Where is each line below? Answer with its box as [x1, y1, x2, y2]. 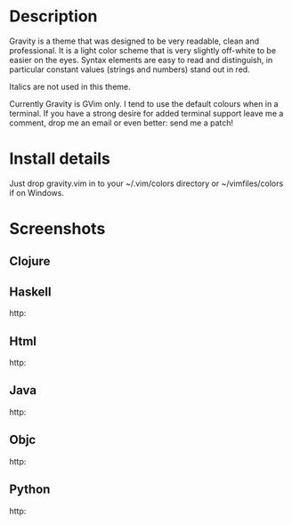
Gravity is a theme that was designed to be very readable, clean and [9, 36, 260, 46]
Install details [9, 149, 111, 169]
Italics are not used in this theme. [9, 81, 131, 92]
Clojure [9, 254, 51, 269]
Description [9, 6, 98, 27]
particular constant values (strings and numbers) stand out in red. [9, 64, 251, 75]
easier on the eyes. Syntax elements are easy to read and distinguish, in [9, 54, 273, 65]
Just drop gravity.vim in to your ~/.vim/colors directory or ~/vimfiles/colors [9, 178, 284, 189]
